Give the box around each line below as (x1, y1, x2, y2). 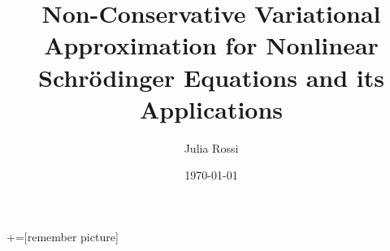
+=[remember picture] (6, 227, 119, 245)
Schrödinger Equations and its (38, 60, 384, 93)
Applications (139, 92, 284, 125)
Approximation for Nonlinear (44, 28, 379, 62)
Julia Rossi (184, 139, 239, 156)
